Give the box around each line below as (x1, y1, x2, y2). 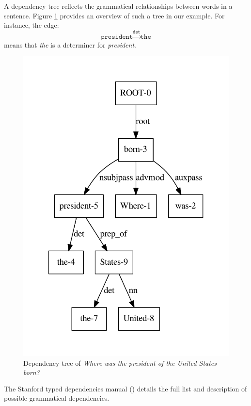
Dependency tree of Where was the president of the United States (23, 357, 217, 368)
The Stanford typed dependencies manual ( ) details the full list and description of (4, 383, 247, 393)
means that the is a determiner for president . (4, 39, 136, 49)
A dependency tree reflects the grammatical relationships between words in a (4, 1, 233, 11)
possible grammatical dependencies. (4, 393, 110, 403)
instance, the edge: (4, 20, 59, 30)
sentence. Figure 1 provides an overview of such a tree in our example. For (4, 10, 225, 20)
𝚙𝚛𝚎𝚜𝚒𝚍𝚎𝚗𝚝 (101, 33, 133, 40)
